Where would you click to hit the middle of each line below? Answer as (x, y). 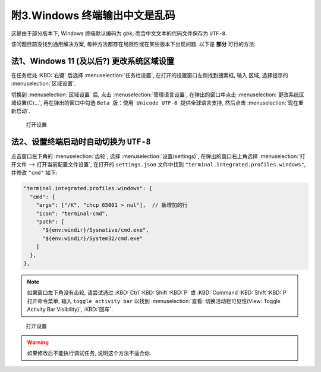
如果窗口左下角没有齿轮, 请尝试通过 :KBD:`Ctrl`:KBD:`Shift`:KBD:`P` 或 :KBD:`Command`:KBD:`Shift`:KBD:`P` (158, 293)
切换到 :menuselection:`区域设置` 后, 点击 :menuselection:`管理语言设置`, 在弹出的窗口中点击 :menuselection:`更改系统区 (158, 94)
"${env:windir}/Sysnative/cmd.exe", (96, 230)
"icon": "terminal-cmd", (72, 213)
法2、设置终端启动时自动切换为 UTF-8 (81, 142)
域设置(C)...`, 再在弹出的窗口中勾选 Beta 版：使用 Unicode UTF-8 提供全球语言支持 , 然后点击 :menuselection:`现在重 (157, 103)
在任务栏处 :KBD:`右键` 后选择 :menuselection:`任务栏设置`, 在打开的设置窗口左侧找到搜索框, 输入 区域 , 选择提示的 (150, 75)
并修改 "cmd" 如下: (34, 173)
